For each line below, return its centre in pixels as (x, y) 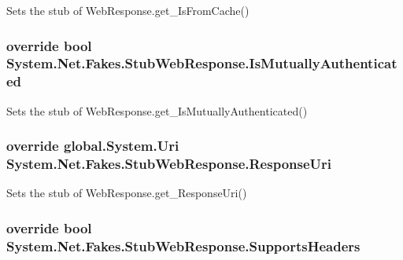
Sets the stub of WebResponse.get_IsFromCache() (128, 10)
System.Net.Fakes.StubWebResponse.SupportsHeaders (183, 245)
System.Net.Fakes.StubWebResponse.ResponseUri (169, 164)
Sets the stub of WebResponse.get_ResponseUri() (127, 193)
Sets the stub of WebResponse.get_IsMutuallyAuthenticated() (157, 110)
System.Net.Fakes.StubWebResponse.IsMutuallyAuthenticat (202, 63)
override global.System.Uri (93, 146)
